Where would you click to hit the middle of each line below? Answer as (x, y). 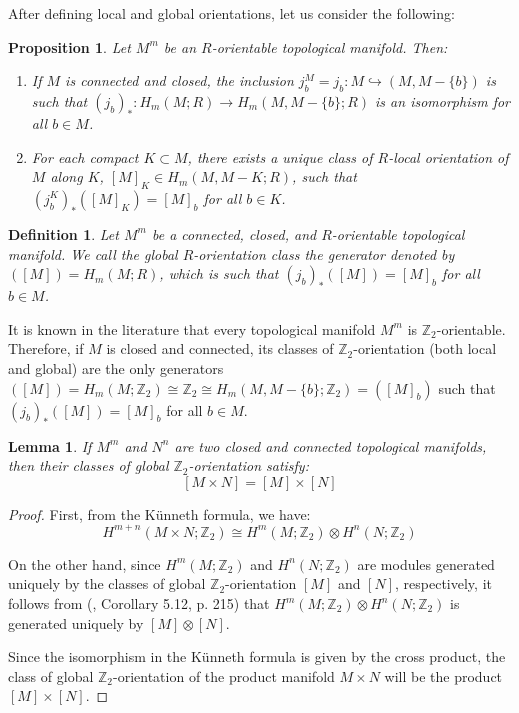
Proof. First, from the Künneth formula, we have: (159, 513)
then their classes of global (88, 465)
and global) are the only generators (116, 367)
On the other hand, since (84, 563)
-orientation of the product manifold (224, 675)
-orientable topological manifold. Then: (329, 46)
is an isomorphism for (442, 100)
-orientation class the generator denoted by (324, 253)
